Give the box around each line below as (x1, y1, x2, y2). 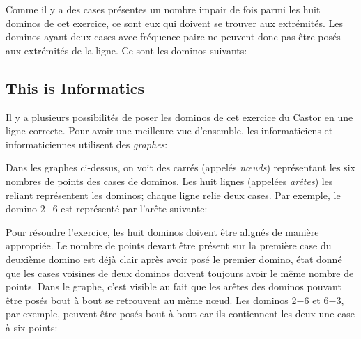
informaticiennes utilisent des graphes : (6, 136, 168, 151)
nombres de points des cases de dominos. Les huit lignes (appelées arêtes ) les (6, 173, 333, 188)
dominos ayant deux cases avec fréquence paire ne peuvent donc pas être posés (6, 29, 341, 44)
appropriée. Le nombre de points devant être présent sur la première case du (6, 238, 332, 253)
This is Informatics (6, 77, 144, 98)
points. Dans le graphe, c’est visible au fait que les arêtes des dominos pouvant (6, 279, 341, 294)
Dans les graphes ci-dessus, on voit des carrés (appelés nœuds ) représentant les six (6, 160, 355, 175)
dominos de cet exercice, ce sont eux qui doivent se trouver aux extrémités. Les (6, 15, 344, 30)
